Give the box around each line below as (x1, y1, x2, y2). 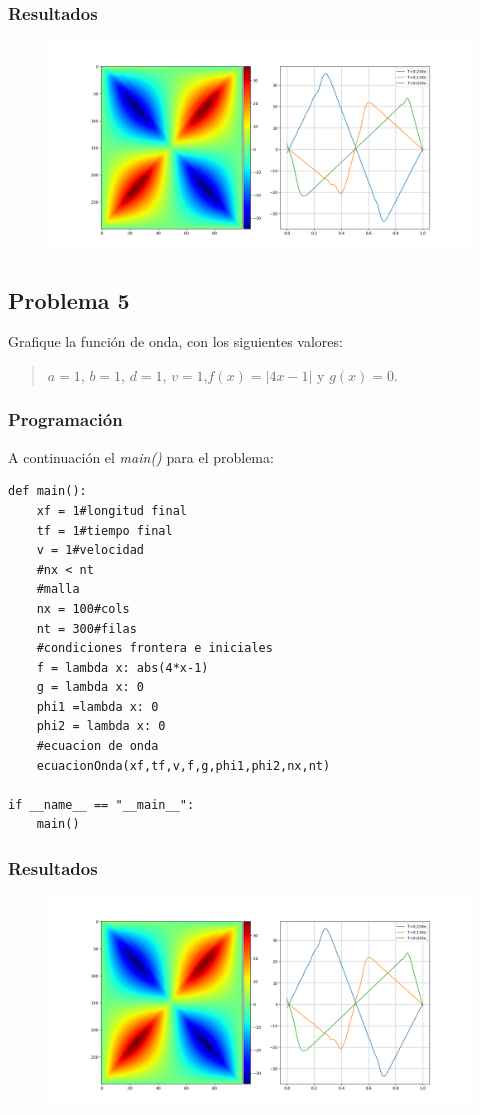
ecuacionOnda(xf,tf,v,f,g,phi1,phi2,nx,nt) (36, 758, 331, 773)
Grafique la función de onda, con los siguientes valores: (8, 331, 343, 352)
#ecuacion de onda (36, 739, 159, 754)
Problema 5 (8, 284, 130, 315)
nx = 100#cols (36, 601, 130, 616)
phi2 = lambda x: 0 (36, 719, 166, 734)
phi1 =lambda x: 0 (36, 699, 159, 714)
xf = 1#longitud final (36, 503, 187, 518)
